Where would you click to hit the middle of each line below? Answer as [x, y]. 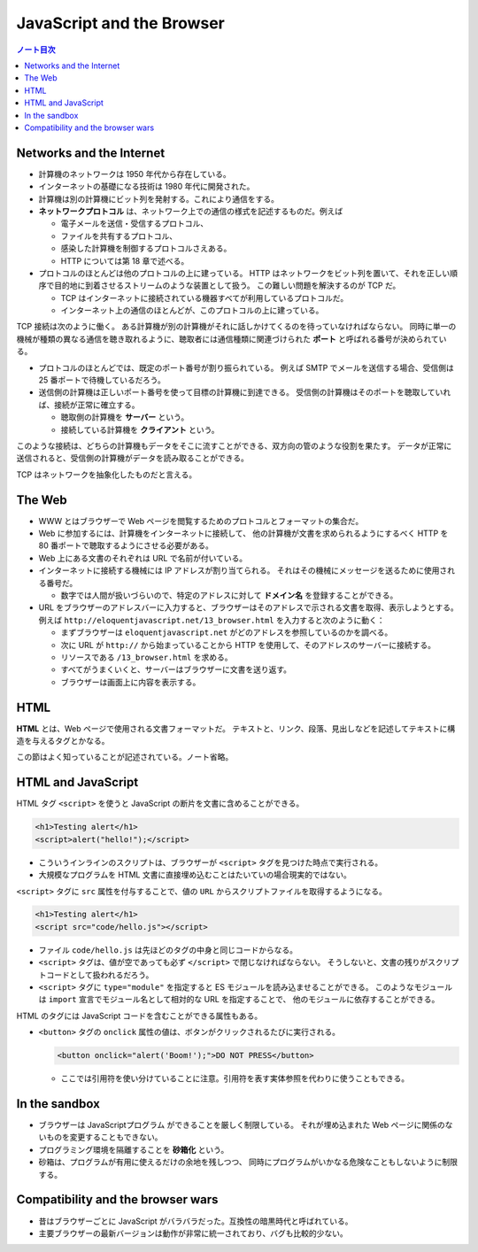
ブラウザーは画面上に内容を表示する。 [131, 682]
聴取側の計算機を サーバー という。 [125, 417]
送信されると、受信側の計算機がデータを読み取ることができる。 [133, 458]
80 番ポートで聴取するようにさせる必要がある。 [126, 545]
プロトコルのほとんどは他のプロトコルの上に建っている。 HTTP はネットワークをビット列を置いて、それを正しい [244, 273]
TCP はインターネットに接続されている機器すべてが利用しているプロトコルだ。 [204, 298]
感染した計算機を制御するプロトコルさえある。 [146, 249]
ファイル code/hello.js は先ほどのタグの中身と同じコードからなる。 [168, 950]
